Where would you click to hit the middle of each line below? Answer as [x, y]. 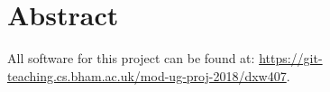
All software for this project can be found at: [131, 58]
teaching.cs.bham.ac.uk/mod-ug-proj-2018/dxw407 [147, 75]
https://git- [291, 58]
